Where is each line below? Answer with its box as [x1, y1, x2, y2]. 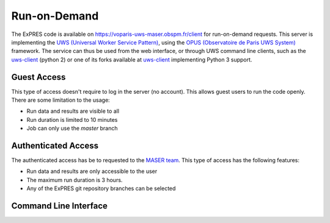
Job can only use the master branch [26, 125, 119, 132]
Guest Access [11, 72, 66, 82]
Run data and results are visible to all [26, 107, 119, 115]
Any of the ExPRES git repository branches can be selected [26, 185, 176, 192]
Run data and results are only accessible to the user [26, 168, 158, 175]
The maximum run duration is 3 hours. [26, 176, 123, 183]
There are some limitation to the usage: [11, 96, 110, 104]
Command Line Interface [11, 201, 108, 211]
